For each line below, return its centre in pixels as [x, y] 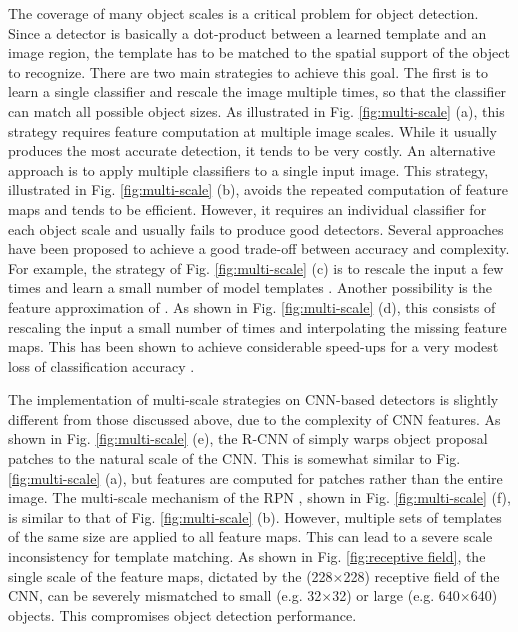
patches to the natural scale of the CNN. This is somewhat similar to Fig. [234, 458]
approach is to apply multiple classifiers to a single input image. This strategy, [248, 169]
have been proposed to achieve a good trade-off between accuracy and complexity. [259, 248]
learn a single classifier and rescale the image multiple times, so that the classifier [257, 91]
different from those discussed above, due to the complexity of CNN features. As [254, 418]
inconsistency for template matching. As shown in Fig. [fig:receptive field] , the [247, 556]
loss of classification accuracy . [101, 365]
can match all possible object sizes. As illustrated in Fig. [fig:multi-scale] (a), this [256, 110]
